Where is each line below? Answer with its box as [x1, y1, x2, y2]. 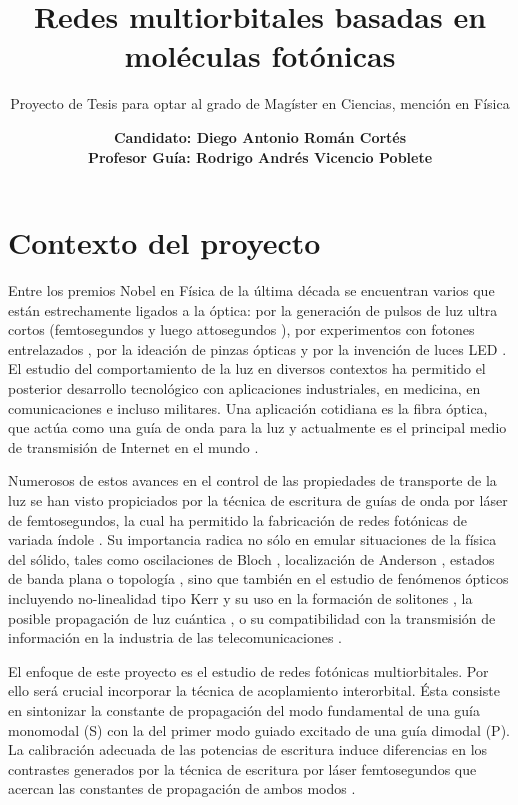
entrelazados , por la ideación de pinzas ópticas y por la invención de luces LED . [8, 338, 507, 359]
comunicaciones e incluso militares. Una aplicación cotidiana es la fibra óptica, [8, 397, 488, 418]
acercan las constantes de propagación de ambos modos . [8, 778, 356, 799]
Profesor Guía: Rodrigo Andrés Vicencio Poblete [87, 146, 433, 167]
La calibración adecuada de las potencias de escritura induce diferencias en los [8, 739, 488, 760]
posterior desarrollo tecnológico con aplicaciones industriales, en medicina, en [8, 378, 481, 398]
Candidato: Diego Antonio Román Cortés [113, 126, 407, 147]
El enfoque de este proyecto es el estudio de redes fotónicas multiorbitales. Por [8, 660, 489, 681]
